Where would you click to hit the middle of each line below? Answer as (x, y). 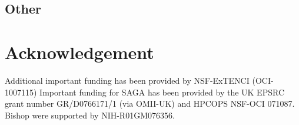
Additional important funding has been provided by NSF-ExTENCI (127, 80)
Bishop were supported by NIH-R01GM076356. (90, 115)
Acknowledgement (79, 52)
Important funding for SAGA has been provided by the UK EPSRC (162, 92)
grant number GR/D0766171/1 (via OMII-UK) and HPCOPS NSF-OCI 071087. (150, 103)
